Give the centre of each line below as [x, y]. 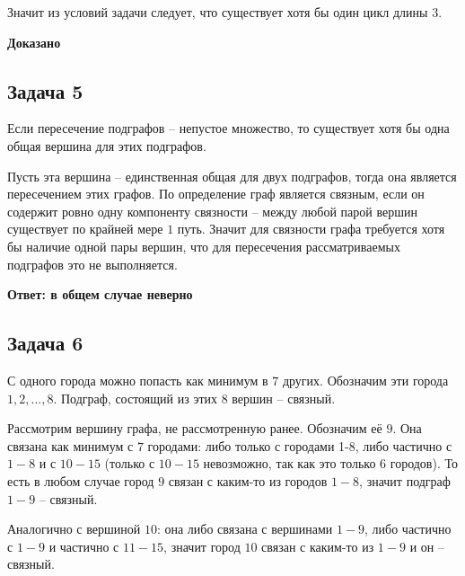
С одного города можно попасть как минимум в [138, 380]
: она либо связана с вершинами [245, 529]
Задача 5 [45, 90]
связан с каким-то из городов [248, 480]
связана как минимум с [70, 445]
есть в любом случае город [81, 480]
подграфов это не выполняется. [92, 264]
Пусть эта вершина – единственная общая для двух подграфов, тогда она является [232, 176]
